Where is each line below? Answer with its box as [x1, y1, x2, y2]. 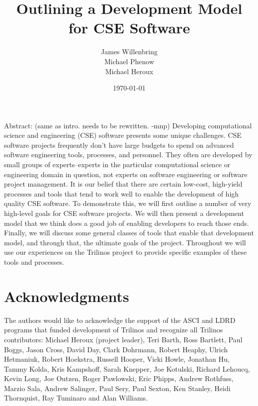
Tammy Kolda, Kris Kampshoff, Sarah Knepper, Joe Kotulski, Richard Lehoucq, [4, 363, 250, 374]
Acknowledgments [4, 286, 129, 306]
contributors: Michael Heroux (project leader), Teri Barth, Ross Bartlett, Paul [4, 334, 243, 344]
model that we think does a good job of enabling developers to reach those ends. [4, 217, 249, 228]
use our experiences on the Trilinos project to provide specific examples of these [4, 247, 247, 257]
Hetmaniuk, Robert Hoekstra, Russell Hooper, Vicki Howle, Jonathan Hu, [4, 354, 230, 364]
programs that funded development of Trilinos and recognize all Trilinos [4, 324, 223, 335]
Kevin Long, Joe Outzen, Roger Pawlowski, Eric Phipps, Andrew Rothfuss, [4, 373, 234, 384]
